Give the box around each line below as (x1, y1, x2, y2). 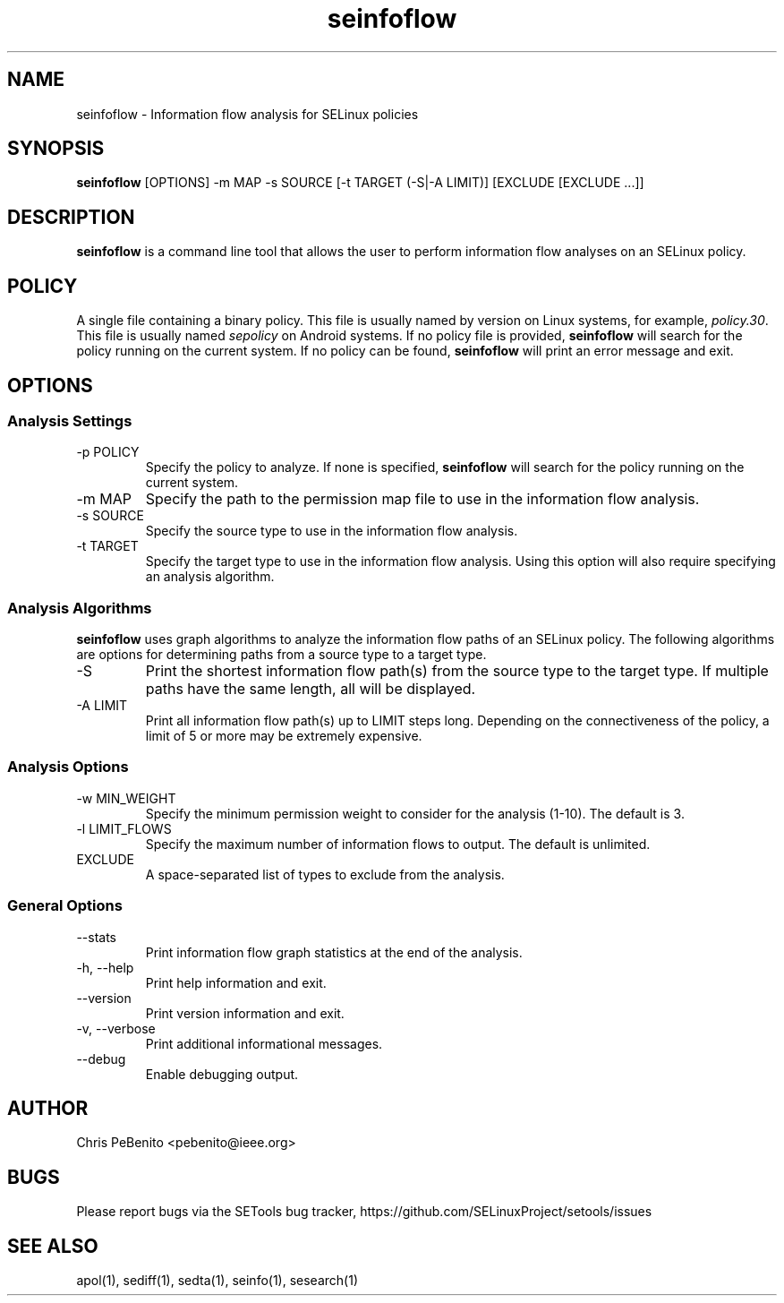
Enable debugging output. (145, 1066, 299, 1082)
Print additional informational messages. (145, 1035, 383, 1051)
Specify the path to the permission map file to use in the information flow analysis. (145, 490, 700, 509)
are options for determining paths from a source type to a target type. (76, 647, 487, 663)
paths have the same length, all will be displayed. (145, 680, 476, 699)
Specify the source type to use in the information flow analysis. (145, 523, 518, 539)
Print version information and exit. (145, 1005, 345, 1021)
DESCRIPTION (7, 205, 135, 228)
